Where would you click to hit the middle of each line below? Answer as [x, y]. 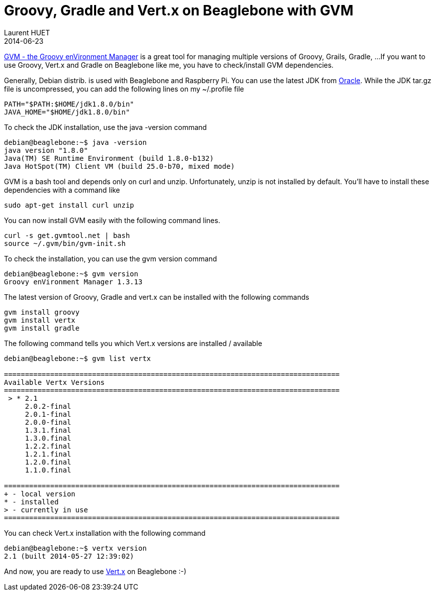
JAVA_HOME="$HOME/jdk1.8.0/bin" [67, 112]
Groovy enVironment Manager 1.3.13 [73, 282]
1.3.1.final [48, 430]
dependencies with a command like [62, 190]
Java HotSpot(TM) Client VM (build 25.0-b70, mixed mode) [119, 166]
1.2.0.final [48, 462]
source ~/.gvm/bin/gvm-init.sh [65, 243]
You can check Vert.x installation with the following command [105, 533]
